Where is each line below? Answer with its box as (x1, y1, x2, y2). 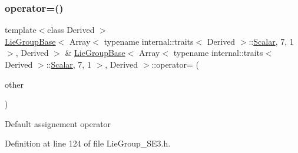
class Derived (47, 24, 95, 36)
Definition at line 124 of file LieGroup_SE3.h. (5, 137, 171, 149)
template (5, 24, 37, 36)
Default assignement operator (5, 117, 111, 129)
